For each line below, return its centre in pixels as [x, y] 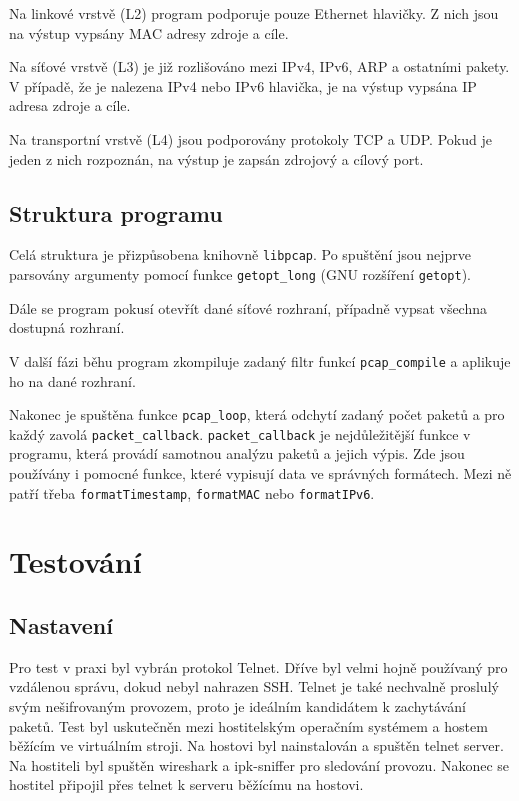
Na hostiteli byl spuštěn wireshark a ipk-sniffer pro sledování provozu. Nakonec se [259, 764]
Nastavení [61, 625]
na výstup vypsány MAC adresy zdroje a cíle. [149, 32]
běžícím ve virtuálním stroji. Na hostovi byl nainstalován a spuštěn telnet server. [256, 745]
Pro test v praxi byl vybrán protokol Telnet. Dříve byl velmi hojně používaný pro [258, 666]
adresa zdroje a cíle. [70, 105]
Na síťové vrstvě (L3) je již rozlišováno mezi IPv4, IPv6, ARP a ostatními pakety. [259, 66]
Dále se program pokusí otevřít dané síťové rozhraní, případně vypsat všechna [248, 307]
